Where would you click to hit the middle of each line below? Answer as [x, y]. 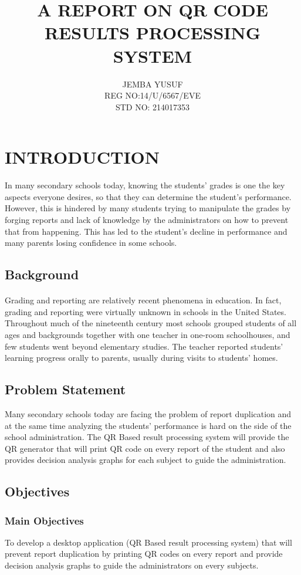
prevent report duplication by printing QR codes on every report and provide [144, 554]
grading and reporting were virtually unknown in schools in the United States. [146, 311]
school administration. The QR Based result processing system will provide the [147, 437]
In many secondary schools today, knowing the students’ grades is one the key [145, 185]
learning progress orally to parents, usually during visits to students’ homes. [141, 358]
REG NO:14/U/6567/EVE [153, 95]
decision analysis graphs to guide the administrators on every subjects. [132, 565]
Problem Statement [65, 389]
